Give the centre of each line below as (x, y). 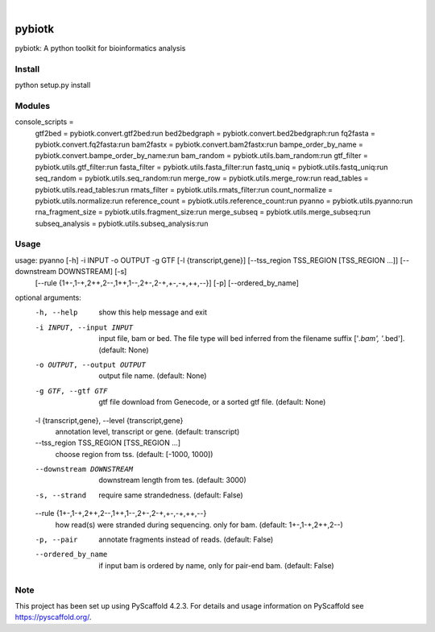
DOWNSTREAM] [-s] (92, 272)
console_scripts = (44, 122)
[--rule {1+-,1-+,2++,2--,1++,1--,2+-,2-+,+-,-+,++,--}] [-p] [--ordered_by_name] (167, 283)
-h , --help (56, 313)
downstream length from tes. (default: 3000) (172, 480)
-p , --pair (56, 540)
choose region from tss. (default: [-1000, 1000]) (134, 454)
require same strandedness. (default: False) (171, 495)
